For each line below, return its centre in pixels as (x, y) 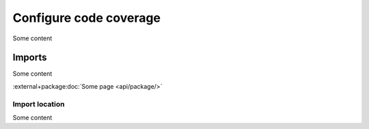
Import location (39, 104)
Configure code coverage (86, 18)
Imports (30, 58)
